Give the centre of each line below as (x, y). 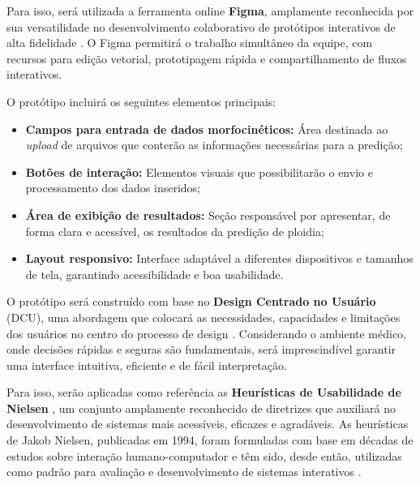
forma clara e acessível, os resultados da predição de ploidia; (175, 231)
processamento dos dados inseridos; (113, 188)
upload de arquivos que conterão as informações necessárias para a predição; (214, 145)
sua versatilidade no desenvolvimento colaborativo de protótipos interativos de (201, 26)
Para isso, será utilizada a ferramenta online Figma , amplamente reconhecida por (210, 11)
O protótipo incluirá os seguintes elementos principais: (141, 101)
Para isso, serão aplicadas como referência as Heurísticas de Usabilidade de (204, 392)
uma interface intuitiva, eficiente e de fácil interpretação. (147, 365)
